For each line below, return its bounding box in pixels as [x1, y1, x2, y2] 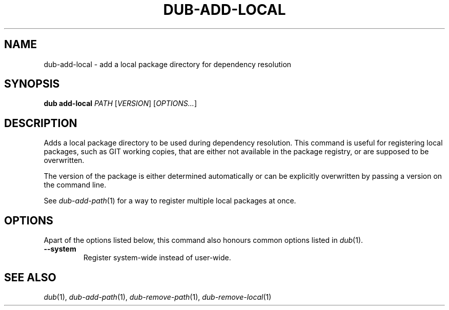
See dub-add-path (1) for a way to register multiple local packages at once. [44, 196, 296, 205]
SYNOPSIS [4, 77, 60, 91]
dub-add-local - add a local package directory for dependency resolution [44, 59, 292, 69]
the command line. [44, 180, 107, 190]
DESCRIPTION [4, 116, 77, 130]
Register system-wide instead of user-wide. [83, 253, 231, 262]
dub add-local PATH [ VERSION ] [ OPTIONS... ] [44, 99, 197, 108]
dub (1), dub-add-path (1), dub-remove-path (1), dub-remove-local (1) [44, 292, 272, 301]
